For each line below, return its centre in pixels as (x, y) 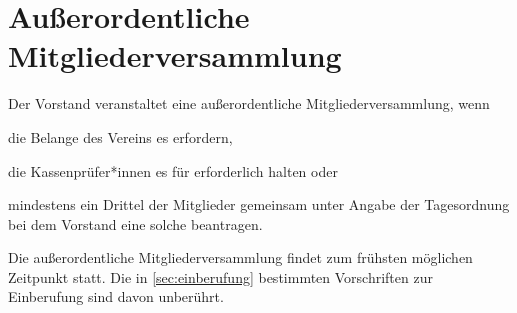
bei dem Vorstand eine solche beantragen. (135, 223)
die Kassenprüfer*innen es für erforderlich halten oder (173, 170)
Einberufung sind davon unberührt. (116, 296)
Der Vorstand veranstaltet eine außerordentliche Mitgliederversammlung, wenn (249, 103)
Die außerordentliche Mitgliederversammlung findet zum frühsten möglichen (240, 257)
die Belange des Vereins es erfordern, (120, 136)
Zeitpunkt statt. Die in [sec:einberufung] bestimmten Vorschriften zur (220, 276)
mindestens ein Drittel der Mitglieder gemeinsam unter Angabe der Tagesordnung (259, 204)
